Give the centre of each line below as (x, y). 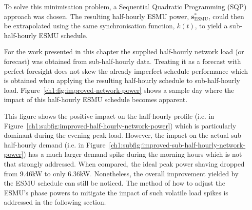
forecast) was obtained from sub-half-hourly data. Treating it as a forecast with (123, 61)
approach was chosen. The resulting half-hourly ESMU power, (97, 16)
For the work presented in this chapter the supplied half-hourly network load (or (124, 52)
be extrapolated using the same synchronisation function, (89, 26)
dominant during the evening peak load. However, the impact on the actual (116, 135)
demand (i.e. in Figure (72, 144)
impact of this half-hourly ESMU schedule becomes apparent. (96, 99)
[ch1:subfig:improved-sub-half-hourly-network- (177, 144)
